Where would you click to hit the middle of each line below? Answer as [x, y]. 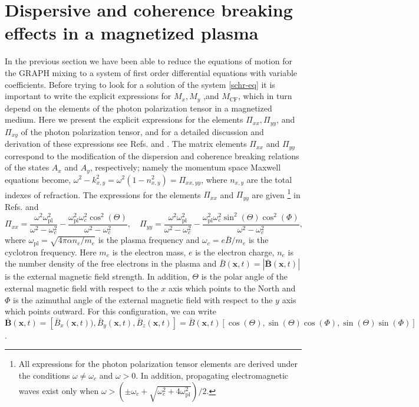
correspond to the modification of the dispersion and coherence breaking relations [152, 155]
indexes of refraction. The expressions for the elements [103, 194]
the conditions [44, 375]
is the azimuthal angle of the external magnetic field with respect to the [143, 299]
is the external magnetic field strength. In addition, [97, 276]
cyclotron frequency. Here [51, 252]
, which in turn [265, 96]
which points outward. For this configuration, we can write [111, 311]
